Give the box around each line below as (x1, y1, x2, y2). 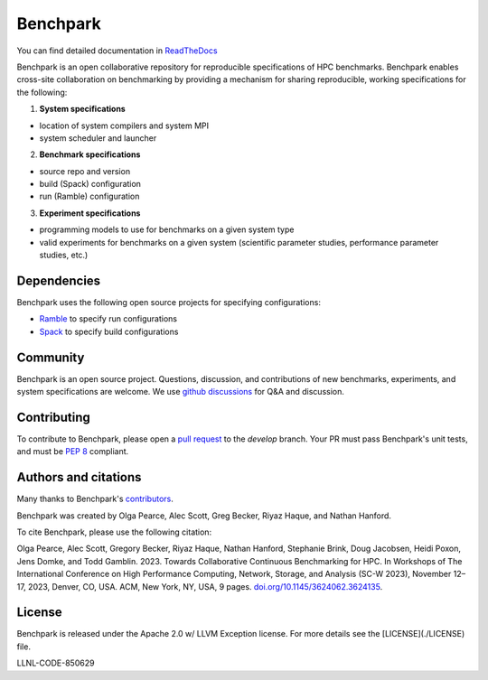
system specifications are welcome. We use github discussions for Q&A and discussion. (16, 387, 345, 396)
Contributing (16, 409, 90, 424)
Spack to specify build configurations (39, 326, 179, 337)
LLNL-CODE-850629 (16, 657, 95, 668)
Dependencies (16, 273, 101, 288)
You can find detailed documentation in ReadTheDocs (16, 45, 218, 56)
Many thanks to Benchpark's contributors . (16, 493, 174, 505)
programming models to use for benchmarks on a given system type (39, 224, 295, 235)
